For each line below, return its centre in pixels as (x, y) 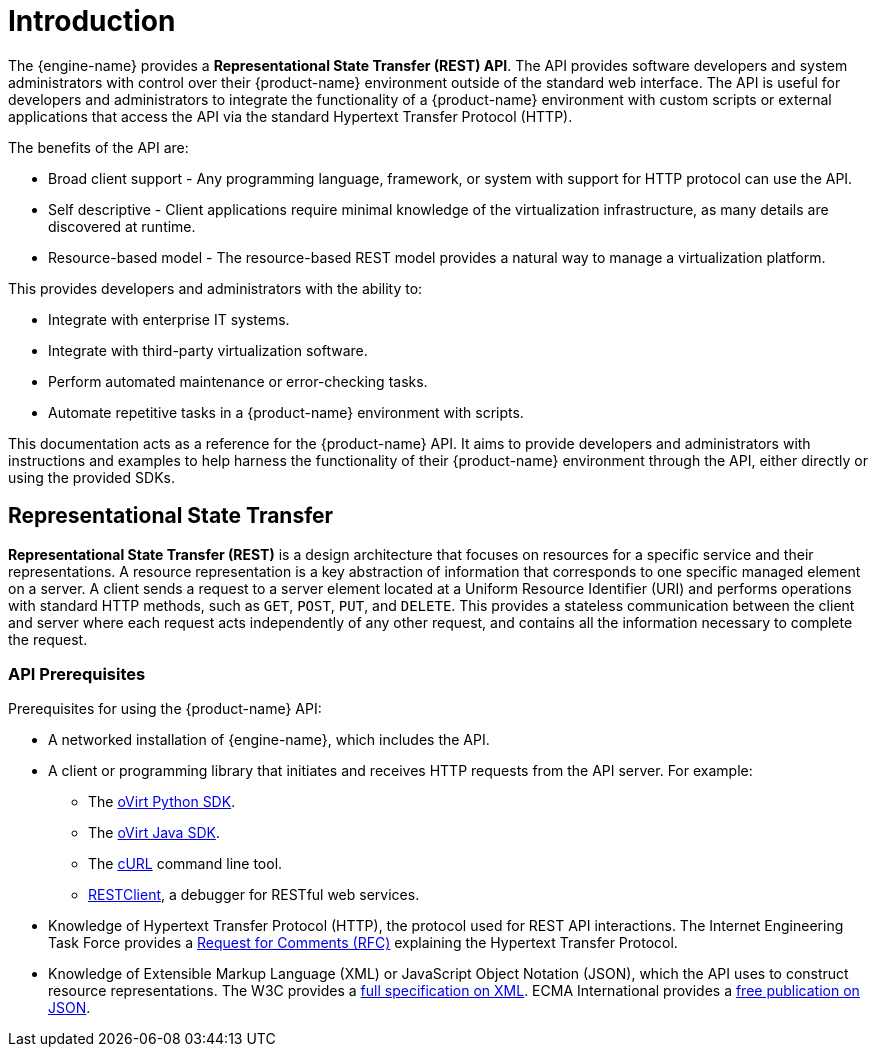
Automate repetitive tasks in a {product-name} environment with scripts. (286, 412)
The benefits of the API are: (98, 147)
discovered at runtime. (122, 226)
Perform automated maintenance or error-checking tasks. (238, 381)
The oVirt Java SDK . (154, 833)
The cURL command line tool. (185, 864)
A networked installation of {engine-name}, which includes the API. (269, 740)
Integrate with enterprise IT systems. (169, 319)
